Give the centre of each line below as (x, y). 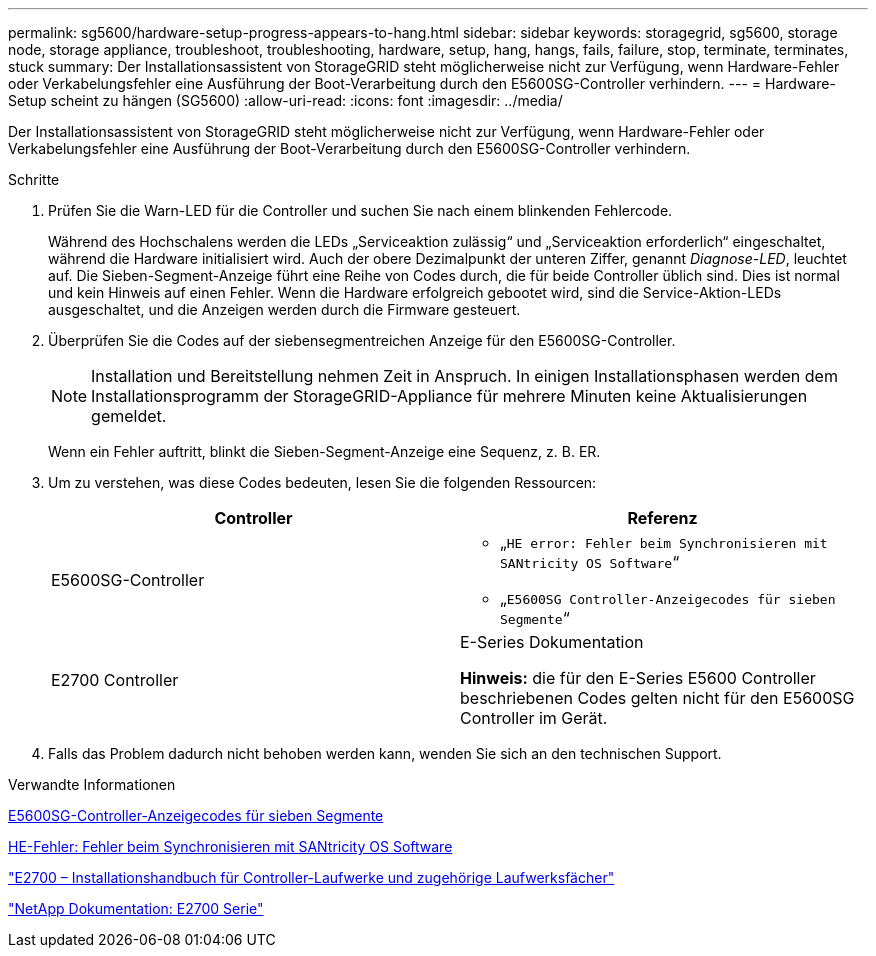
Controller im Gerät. (534, 718)
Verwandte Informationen (92, 784)
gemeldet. (129, 416)
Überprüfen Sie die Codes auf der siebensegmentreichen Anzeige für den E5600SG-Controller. (362, 340)
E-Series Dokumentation (552, 642)
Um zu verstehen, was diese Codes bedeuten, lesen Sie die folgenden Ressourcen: (322, 482)
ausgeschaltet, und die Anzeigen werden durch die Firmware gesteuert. (284, 309)
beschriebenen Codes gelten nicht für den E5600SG (657, 698)
